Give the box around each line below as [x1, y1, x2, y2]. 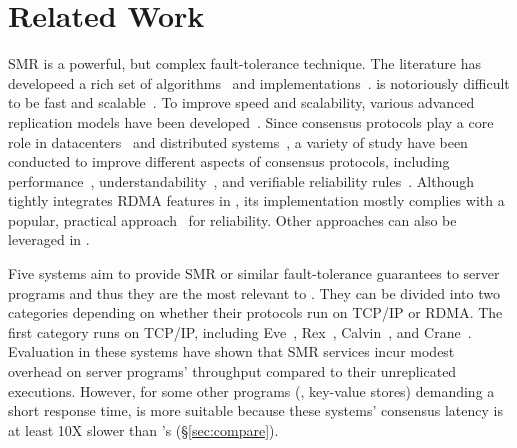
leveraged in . [8, 229, 90, 250]
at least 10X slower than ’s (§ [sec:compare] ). [8, 419, 279, 440]
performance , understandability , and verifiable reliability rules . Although [8, 170, 474, 191]
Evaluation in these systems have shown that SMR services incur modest [8, 341, 455, 362]
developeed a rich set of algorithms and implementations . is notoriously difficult [8, 72, 510, 93]
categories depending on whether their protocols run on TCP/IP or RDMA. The [8, 302, 503, 323]
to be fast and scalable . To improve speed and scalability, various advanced [8, 92, 475, 113]
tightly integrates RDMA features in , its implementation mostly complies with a [8, 190, 505, 211]
